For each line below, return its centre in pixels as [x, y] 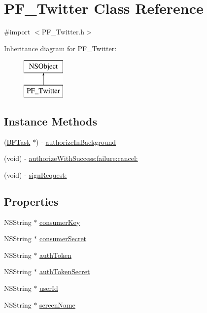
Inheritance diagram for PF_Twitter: [60, 48]
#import [17, 32]
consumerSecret [63, 238]
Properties [31, 201]
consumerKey [60, 222]
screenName [57, 304]
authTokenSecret [65, 271]
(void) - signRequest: [35, 174]
